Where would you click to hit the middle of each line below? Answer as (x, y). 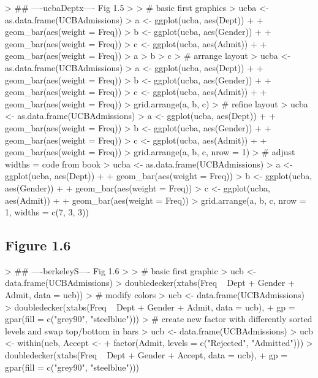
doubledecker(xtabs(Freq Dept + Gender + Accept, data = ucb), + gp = (146, 355)
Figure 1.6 (38, 245)
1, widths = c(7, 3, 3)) (47, 212)
